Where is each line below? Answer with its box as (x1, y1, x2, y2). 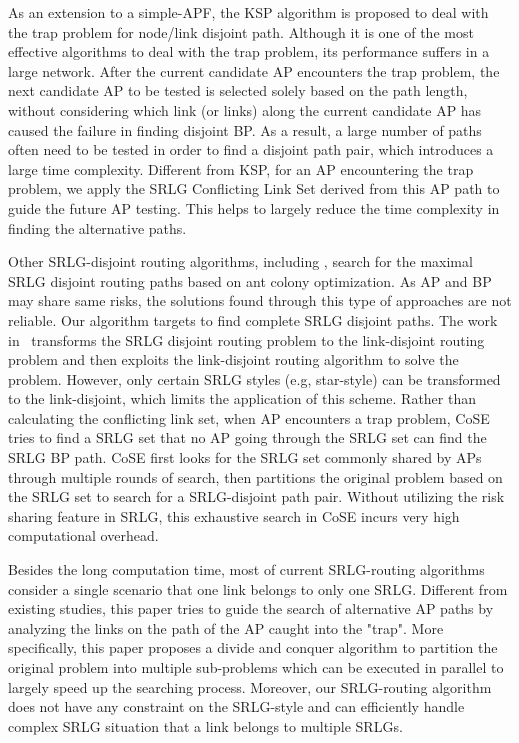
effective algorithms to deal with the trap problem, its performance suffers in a (8, 41, 490, 62)
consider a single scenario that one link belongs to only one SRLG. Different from (8, 578, 508, 599)
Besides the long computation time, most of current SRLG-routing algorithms (8, 559, 485, 580)
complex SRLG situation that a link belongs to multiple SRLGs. (8, 715, 403, 736)
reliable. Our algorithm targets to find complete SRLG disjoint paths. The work (8, 309, 498, 330)
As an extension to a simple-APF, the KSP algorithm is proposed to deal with (8, 2, 489, 22)
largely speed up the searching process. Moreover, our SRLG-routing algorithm (8, 676, 492, 697)
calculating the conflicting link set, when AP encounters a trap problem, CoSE (8, 407, 490, 428)
